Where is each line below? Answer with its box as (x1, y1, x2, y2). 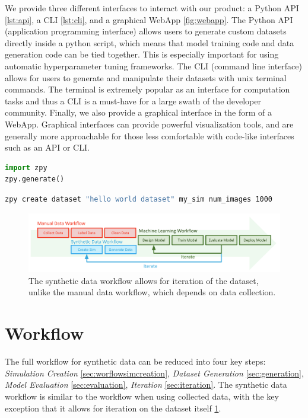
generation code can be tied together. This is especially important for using (5, 48, 279, 60)
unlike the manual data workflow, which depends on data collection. (28, 286, 276, 298)
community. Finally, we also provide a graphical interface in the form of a (5, 106, 272, 119)
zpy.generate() (5, 175, 65, 184)
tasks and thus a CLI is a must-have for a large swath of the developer (5, 94, 261, 107)
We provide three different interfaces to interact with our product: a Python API (5, 2, 299, 14)
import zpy (5, 163, 47, 172)
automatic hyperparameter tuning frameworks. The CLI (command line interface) (5, 59, 303, 72)
